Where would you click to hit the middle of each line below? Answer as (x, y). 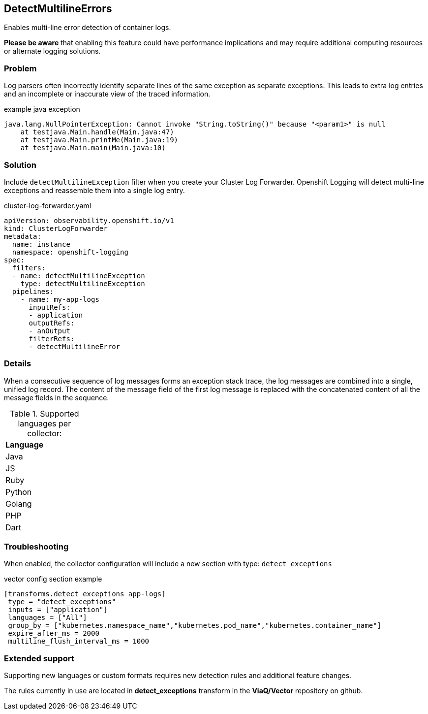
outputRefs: (52, 323)
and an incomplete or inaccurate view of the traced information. (107, 94)
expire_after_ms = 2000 (54, 633)
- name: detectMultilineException (78, 276)
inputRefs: (49, 307)
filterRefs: (52, 339)
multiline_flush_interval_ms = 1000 (79, 641)
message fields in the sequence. (57, 397)
